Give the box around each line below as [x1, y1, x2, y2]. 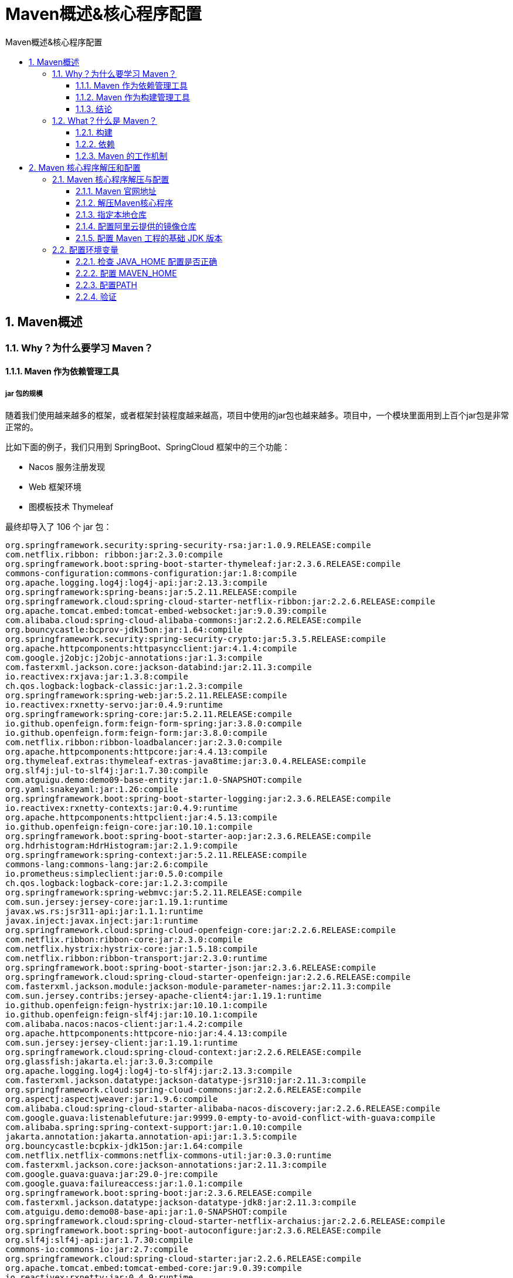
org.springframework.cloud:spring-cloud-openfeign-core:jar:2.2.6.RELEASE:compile [5, 925, 396, 935]
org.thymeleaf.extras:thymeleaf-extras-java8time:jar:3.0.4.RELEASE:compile [5, 756, 366, 766]
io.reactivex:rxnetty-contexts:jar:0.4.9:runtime [5, 803, 238, 813]
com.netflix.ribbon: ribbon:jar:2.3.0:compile [5, 549, 223, 559]
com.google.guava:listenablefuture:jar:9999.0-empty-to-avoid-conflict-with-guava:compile [5, 1113, 436, 1123]
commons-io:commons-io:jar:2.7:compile [5, 1244, 188, 1254]
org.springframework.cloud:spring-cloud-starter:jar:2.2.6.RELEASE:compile [5, 1253, 361, 1263]
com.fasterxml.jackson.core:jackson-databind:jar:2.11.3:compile [5, 662, 312, 672]
